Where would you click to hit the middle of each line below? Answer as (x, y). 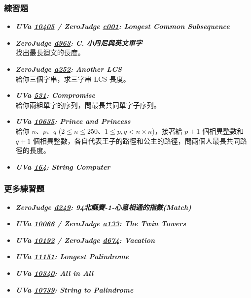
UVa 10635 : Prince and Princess (73, 121)
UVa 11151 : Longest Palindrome (72, 256)
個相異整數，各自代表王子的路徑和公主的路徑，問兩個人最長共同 (136, 140)
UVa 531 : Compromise (55, 95)
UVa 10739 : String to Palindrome (74, 289)
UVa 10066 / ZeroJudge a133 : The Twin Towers (101, 223)
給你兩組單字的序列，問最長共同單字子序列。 (88, 104)
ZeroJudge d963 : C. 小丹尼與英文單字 (79, 43)
